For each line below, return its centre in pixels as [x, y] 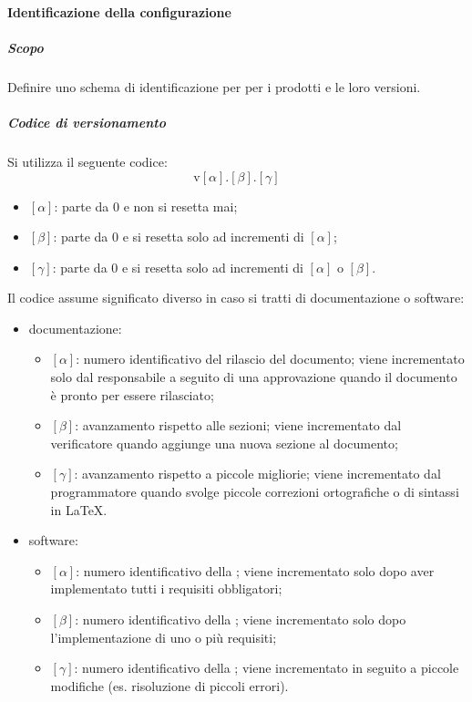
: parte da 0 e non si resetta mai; [146, 206]
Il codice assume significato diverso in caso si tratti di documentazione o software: [236, 298]
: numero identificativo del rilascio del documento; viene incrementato [270, 359]
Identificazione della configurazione [119, 11]
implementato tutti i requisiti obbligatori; [166, 588]
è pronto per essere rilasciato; [132, 394]
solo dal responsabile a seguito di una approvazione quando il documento [254, 377]
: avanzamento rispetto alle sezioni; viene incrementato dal [238, 425]
